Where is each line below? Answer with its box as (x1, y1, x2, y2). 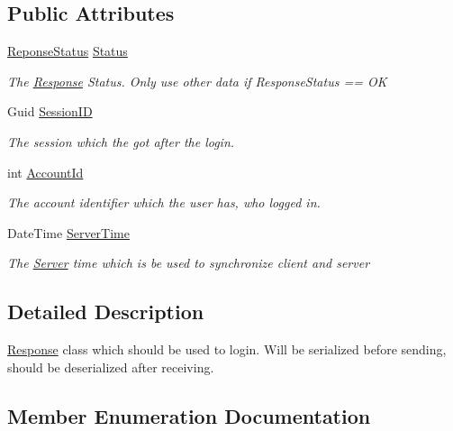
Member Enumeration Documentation (7, 401, 371, 429)
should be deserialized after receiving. (7, 357, 214, 376)
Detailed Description (7, 298, 204, 326)
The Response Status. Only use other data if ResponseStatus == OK (7, 71, 387, 90)
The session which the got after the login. (7, 132, 235, 151)
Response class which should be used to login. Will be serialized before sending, (7, 340, 447, 359)
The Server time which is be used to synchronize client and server (7, 253, 370, 272)
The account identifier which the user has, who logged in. (7, 193, 321, 212)
